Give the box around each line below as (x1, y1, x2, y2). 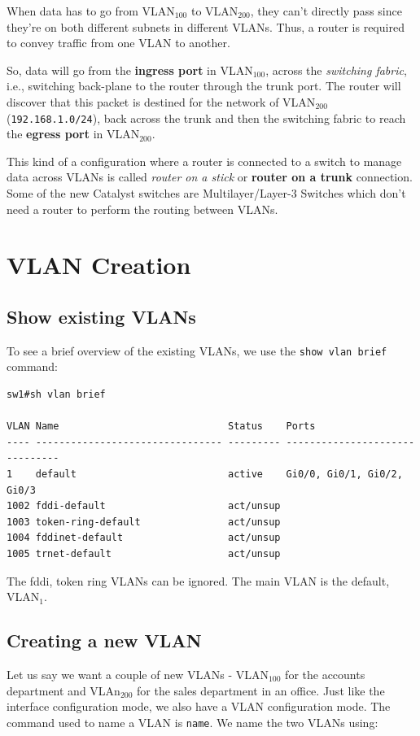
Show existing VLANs (7, 303, 196, 329)
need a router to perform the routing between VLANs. (7, 200, 278, 217)
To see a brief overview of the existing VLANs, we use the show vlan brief (7, 342, 387, 359)
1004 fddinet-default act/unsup (7, 532, 281, 544)
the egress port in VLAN (7, 125, 140, 142)
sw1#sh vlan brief (7, 389, 106, 401)
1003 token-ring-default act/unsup (7, 516, 281, 528)
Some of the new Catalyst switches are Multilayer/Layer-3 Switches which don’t (7, 185, 406, 201)
